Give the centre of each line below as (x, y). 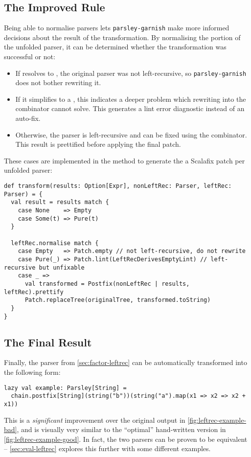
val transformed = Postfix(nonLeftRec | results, (107, 284)
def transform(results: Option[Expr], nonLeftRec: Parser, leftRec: (118, 186)
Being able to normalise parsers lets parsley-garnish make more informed (117, 28)
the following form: (32, 372)
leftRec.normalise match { (55, 243)
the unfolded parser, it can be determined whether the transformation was (115, 47)
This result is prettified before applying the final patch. (98, 144)
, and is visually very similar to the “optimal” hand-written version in (121, 429)
